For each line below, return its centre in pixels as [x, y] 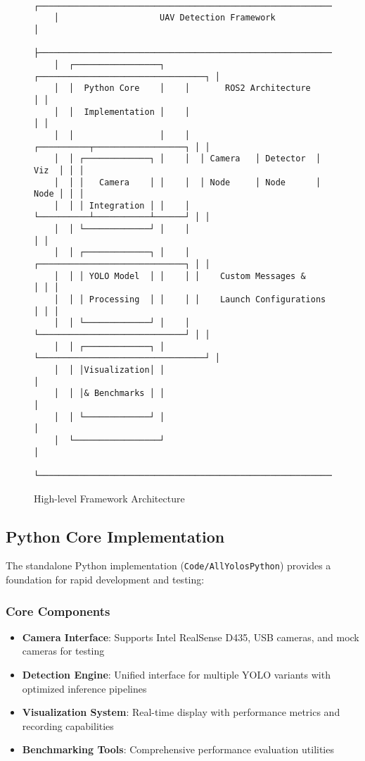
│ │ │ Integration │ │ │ [122, 205]
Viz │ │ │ [59, 170]
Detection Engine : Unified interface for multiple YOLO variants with [176, 675]
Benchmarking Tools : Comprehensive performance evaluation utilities [178, 749]
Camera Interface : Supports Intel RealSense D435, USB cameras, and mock [191, 637]
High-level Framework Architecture [109, 498]
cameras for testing [63, 651]
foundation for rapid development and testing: [105, 580]
